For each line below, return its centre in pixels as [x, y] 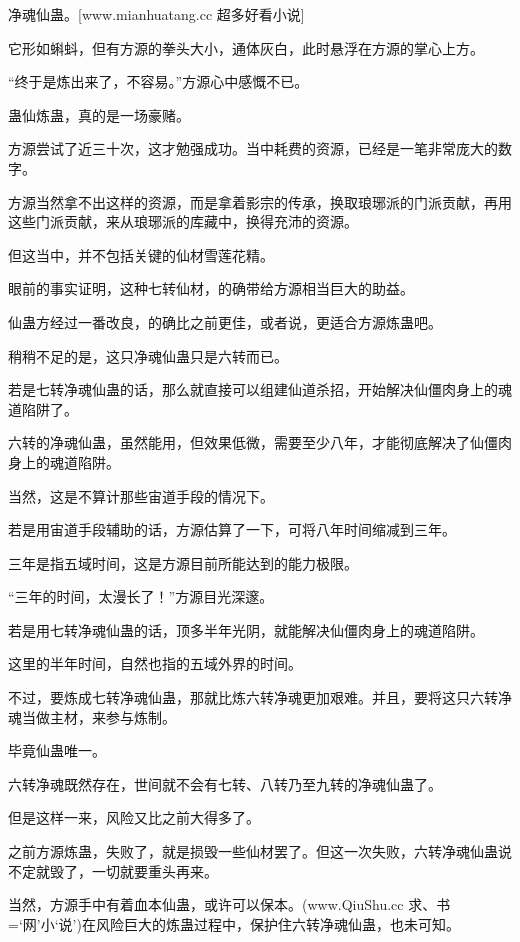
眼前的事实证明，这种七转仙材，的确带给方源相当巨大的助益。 [211, 288]
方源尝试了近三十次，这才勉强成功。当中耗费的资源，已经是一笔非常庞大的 [253, 148]
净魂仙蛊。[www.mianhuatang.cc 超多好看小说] [156, 14]
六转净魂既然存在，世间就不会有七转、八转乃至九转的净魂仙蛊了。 [225, 783]
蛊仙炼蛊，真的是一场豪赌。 [99, 114]
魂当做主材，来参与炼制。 [92, 716]
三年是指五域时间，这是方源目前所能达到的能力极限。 [183, 562]
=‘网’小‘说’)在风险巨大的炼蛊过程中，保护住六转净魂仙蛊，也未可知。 [234, 923]
